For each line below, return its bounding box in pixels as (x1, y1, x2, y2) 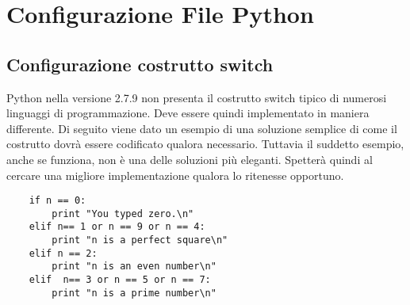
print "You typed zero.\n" (52, 208, 194, 219)
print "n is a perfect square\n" (52, 234, 228, 246)
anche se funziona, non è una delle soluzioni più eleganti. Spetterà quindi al (6, 151, 373, 167)
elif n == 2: (29, 247, 98, 259)
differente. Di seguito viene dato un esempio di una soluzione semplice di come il (6, 120, 397, 136)
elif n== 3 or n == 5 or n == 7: (29, 274, 211, 286)
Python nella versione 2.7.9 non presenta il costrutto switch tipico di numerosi (6, 89, 387, 105)
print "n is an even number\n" (52, 261, 216, 273)
